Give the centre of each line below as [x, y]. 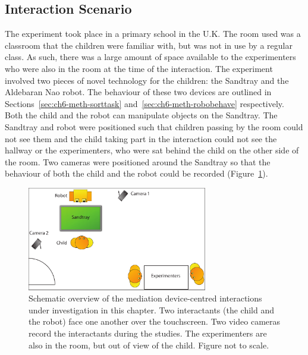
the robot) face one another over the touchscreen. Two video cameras [155, 321]
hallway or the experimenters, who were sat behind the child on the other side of [152, 150]
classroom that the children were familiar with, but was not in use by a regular [149, 45]
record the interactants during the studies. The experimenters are [148, 333]
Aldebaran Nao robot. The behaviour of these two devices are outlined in [138, 92]
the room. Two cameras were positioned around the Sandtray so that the [138, 161]
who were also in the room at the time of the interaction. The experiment [139, 68]
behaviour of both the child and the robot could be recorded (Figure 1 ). [136, 173]
